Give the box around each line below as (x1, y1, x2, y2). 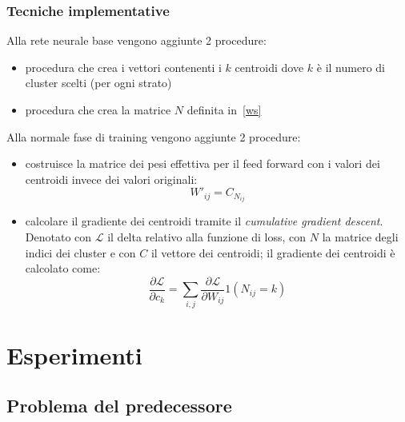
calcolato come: (25, 260, 101, 277)
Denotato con (25, 229, 92, 245)
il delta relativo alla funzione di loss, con (107, 229, 307, 245)
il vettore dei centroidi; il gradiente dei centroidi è (150, 244, 395, 261)
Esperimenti (6, 338, 142, 371)
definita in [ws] (186, 102, 262, 117)
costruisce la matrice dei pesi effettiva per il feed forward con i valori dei (25, 155, 380, 172)
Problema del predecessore (6, 393, 232, 418)
